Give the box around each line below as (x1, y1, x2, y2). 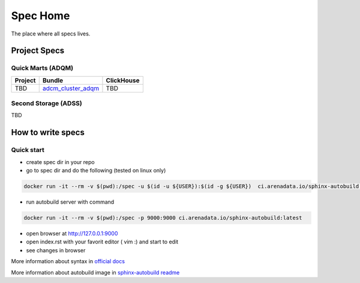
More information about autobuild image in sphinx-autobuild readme (11, 269, 180, 276)
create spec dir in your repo (26, 158, 95, 165)
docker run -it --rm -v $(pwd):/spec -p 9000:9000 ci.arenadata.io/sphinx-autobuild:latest (23, 214, 302, 221)
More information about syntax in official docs (11, 258, 125, 265)
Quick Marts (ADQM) (11, 64, 74, 72)
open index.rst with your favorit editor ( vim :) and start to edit (26, 238, 179, 246)
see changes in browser (26, 246, 86, 254)
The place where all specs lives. (11, 30, 91, 37)
